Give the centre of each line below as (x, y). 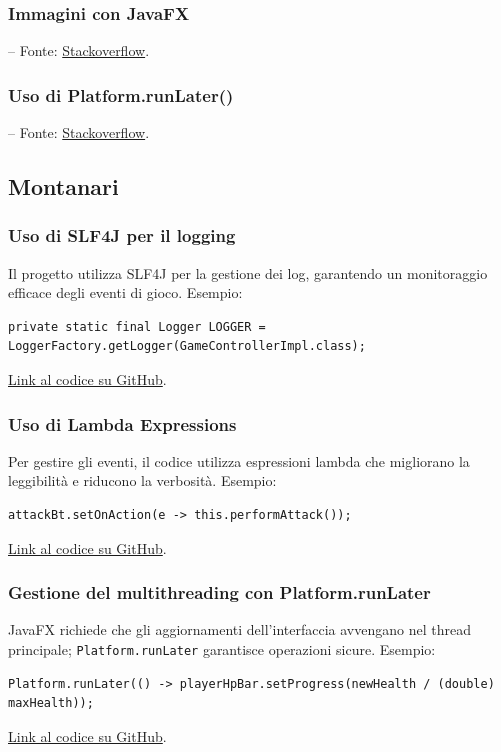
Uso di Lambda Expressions (122, 423)
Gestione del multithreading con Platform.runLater (219, 592)
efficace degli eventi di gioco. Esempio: (125, 292)
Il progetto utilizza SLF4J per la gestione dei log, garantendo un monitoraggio (248, 272)
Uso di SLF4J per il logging (122, 235)
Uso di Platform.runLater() (121, 94)
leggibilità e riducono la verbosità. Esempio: (142, 480)
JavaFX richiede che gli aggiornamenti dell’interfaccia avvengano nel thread (239, 629)
